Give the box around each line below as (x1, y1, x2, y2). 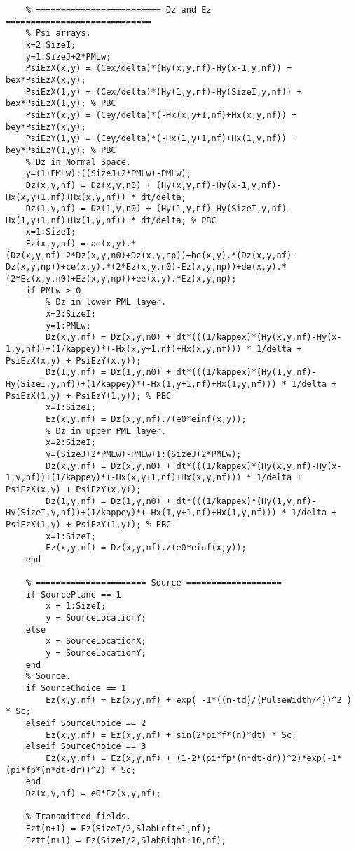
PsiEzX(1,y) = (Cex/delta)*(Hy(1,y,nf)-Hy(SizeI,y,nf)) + (25, 86, 302, 97)
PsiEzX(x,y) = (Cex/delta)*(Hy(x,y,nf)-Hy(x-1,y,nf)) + (25, 63, 292, 74)
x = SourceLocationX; (46, 636, 146, 647)
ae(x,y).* (90, 239, 137, 249)
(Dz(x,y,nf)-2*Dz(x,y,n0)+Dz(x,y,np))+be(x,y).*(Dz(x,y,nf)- (6, 250, 297, 260)
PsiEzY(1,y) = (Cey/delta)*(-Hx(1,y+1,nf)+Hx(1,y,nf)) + (25, 133, 297, 144)
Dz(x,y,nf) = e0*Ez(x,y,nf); (25, 788, 161, 798)
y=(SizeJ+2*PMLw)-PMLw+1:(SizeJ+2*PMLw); (46, 449, 242, 459)
